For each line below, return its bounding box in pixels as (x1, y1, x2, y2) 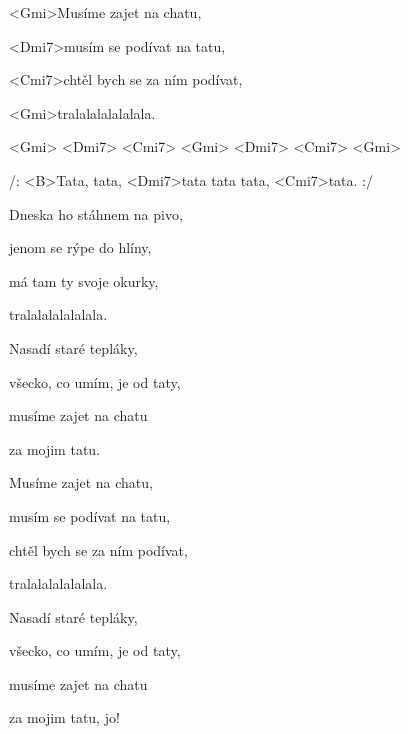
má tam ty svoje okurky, (9, 270, 159, 291)
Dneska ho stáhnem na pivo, (9, 203, 183, 224)
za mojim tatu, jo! (9, 707, 120, 728)
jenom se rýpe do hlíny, (9, 237, 152, 258)
